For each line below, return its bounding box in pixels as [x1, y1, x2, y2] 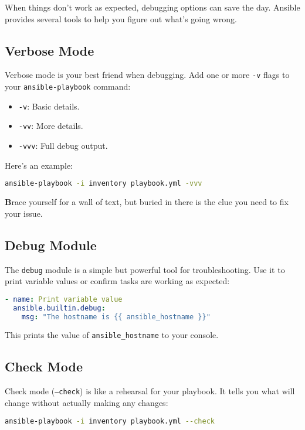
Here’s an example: [5, 159, 73, 171]
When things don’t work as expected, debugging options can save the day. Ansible [5, 1, 300, 13]
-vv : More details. [18, 120, 83, 132]
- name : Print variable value [5, 295, 123, 303]
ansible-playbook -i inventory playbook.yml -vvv [5, 179, 202, 188]
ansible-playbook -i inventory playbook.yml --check [5, 417, 215, 425]
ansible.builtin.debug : [13, 303, 106, 312]
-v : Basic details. [18, 100, 80, 112]
